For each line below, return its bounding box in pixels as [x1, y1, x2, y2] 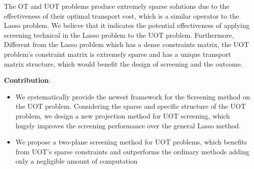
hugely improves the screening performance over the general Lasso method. [15, 120, 241, 130]
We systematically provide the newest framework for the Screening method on [15, 91, 250, 101]
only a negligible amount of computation [15, 156, 138, 166]
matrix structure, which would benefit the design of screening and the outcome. [4, 58, 243, 69]
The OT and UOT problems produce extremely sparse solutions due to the [4, 1, 229, 11]
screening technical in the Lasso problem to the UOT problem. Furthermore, [4, 29, 234, 40]
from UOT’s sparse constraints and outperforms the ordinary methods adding [15, 146, 250, 156]
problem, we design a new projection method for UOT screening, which [15, 110, 230, 121]
